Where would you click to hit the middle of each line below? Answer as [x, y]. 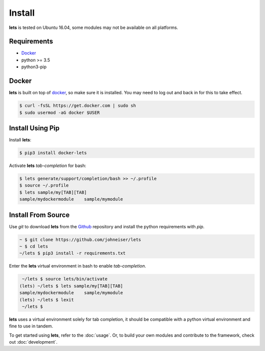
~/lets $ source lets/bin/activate [65, 279]
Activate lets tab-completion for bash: [48, 165]
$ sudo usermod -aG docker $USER [60, 112]
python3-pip [34, 67]
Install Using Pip [34, 128]
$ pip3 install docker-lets [53, 153]
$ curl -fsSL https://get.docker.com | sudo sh [78, 106]
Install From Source [39, 215]
